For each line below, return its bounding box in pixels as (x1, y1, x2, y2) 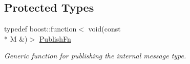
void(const (88, 23, 121, 34)
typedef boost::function (4, 23, 77, 34)
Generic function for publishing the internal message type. (4, 50, 186, 61)
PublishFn (39, 33, 71, 44)
